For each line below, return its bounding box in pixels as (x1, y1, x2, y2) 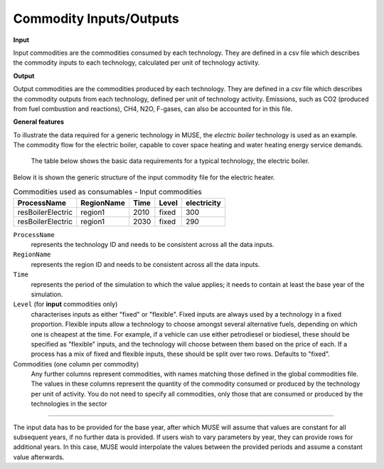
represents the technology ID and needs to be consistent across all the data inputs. (31, 241, 274, 248)
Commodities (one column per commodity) (13, 359, 139, 368)
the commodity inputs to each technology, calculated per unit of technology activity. (13, 58, 260, 67)
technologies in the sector (31, 399, 108, 409)
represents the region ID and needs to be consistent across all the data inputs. (31, 260, 260, 268)
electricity (185, 198, 222, 208)
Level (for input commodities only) (13, 300, 118, 309)
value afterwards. (13, 453, 65, 461)
